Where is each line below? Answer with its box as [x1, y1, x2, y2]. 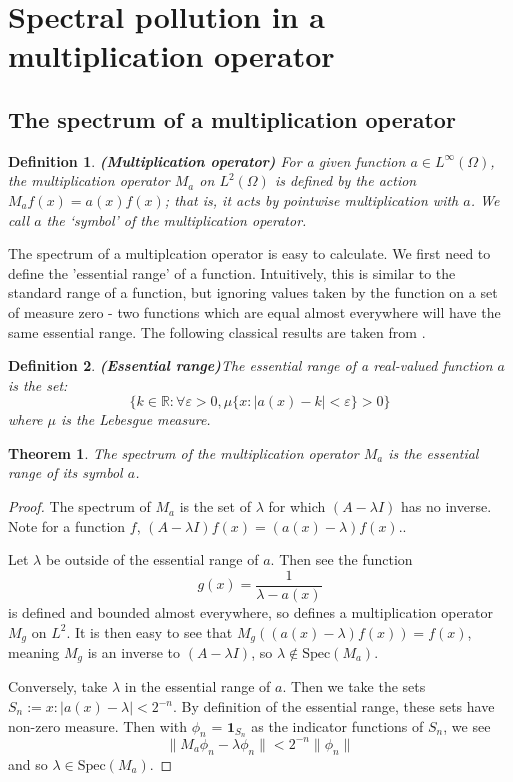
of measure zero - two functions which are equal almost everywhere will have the [8, 301, 501, 322]
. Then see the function [270, 549, 413, 570]
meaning [8, 641, 60, 662]
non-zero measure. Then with [8, 715, 188, 736]
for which [268, 496, 326, 517]
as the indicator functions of [251, 715, 424, 736]
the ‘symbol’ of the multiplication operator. [46, 209, 307, 230]
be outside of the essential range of [45, 549, 259, 570]
